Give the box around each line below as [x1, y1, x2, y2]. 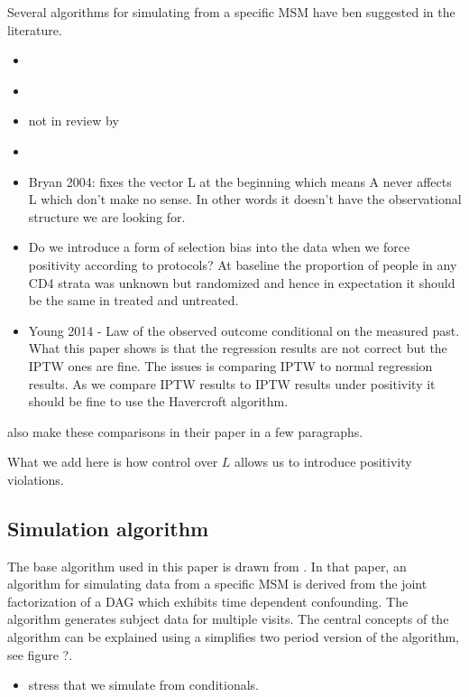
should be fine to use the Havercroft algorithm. [28, 392, 289, 411]
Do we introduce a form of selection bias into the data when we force [28, 237, 410, 256]
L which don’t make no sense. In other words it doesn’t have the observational [28, 190, 462, 209]
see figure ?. [7, 645, 73, 664]
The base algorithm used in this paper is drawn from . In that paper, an [7, 556, 407, 575]
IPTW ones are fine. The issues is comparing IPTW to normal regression [28, 356, 433, 375]
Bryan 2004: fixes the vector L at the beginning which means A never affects [28, 172, 452, 191]
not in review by [28, 111, 119, 130]
